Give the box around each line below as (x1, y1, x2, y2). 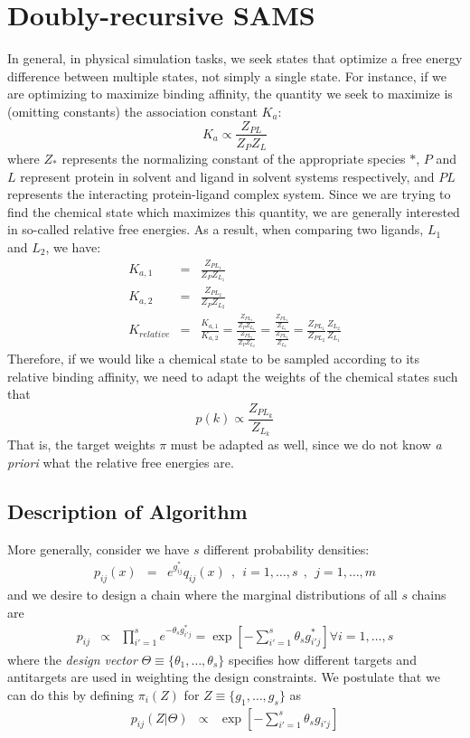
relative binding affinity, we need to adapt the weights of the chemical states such (7, 366, 458, 385)
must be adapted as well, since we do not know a (170, 435, 442, 454)
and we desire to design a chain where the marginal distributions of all (7, 585, 398, 604)
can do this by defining (7, 685, 135, 704)
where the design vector (7, 649, 137, 668)
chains (411, 585, 446, 604)
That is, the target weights (7, 435, 155, 454)
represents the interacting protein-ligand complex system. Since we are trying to (7, 184, 451, 203)
